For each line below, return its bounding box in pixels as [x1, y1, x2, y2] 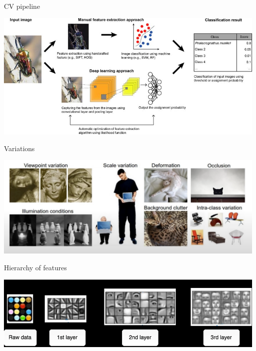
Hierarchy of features [4, 262, 67, 272]
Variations [4, 143, 35, 153]
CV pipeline [4, 1, 40, 11]
